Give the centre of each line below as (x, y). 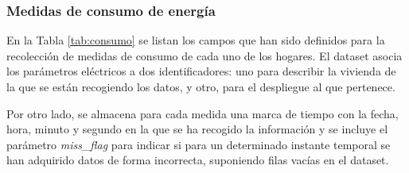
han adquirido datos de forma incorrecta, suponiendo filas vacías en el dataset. (198, 160)
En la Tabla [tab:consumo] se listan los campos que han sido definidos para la (196, 40)
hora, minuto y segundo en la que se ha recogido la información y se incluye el (197, 129)
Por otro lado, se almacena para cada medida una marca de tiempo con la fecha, (203, 113)
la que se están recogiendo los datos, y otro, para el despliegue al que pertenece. (201, 86)
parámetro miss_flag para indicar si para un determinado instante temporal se (199, 144)
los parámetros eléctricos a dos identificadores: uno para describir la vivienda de (201, 71)
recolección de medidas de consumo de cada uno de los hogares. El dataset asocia (204, 55)
